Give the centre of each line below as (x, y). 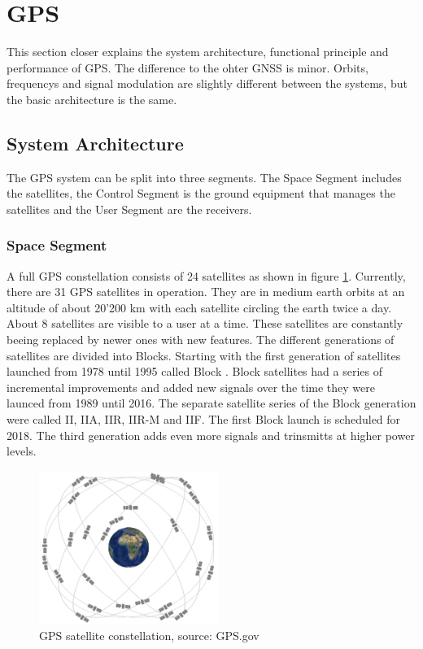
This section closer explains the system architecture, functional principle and (198, 52)
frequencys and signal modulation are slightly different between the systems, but (207, 83)
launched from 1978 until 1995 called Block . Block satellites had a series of (194, 371)
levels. (22, 451)
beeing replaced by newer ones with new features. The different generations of (201, 340)
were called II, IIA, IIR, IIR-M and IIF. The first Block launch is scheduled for (204, 419)
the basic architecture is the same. (92, 99)
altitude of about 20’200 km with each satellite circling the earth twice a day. (199, 307)
